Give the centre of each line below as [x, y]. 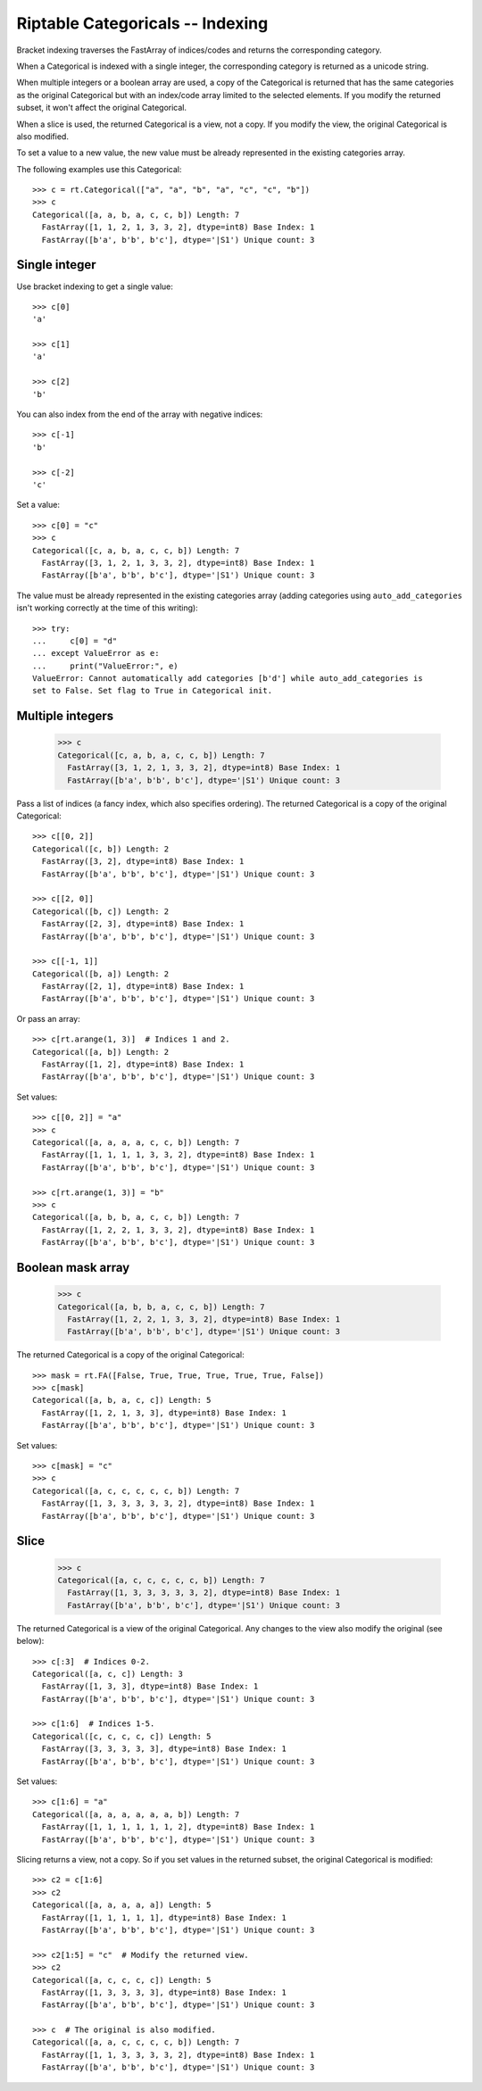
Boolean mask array [73, 1267]
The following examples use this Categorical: [99, 169]
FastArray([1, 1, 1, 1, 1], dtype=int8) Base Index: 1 [164, 1917]
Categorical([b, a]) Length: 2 [101, 974]
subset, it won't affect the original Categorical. [102, 108]
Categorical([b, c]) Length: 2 [101, 911]
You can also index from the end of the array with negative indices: [140, 414]
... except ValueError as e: [96, 653]
